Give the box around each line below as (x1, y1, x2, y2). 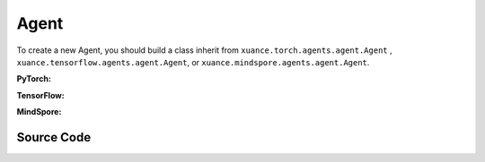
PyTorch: (16, 73, 51, 84)
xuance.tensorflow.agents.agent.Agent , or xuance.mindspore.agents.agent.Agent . (16, 56, 370, 67)
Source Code (16, 130, 92, 145)
